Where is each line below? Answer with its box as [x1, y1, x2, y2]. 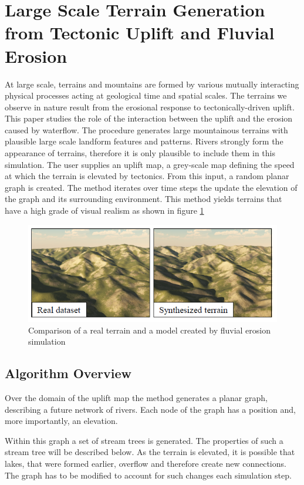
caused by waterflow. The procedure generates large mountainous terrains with [5, 123, 288, 136]
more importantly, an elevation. [5, 415, 118, 427]
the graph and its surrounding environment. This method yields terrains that [5, 193, 282, 205]
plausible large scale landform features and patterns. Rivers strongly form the [5, 135, 283, 147]
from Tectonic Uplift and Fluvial [5, 21, 275, 45]
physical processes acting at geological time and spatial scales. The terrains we [5, 89, 287, 102]
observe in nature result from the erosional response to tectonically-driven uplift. [5, 100, 295, 113]
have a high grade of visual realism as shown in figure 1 [5, 204, 204, 217]
